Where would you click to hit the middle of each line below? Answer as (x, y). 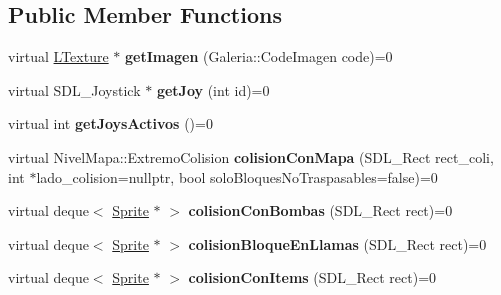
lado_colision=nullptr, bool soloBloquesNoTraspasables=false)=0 (237, 176)
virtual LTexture (58, 56)
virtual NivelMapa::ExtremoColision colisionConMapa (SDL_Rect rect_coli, (251, 156)
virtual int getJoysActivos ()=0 (110, 123)
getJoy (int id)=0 (213, 89)
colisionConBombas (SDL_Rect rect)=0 (320, 210)
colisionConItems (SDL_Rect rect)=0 (312, 277)
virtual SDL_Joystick (74, 89)
